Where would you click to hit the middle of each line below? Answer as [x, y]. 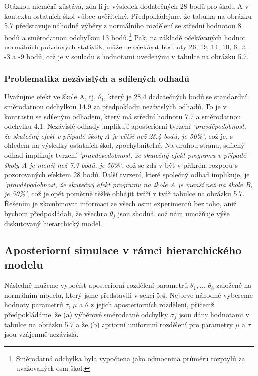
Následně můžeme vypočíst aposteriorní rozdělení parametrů [96, 285]
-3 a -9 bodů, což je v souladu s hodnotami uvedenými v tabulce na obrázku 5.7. [127, 56]
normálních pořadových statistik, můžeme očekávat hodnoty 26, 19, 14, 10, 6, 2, [126, 47]
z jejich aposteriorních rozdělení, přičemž [153, 305]
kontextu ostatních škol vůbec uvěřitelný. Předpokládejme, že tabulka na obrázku [128, 16]
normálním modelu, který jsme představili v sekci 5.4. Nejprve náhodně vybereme [129, 295]
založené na [234, 285]
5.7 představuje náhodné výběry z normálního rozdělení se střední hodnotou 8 [123, 25]
